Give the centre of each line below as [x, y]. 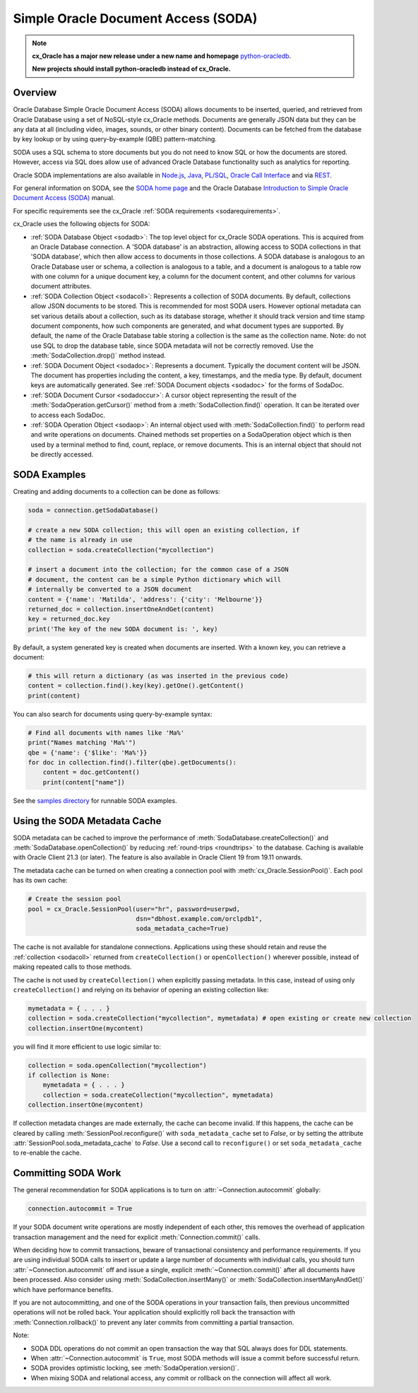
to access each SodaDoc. [68, 415]
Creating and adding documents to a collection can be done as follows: [117, 492]
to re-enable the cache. [47, 1153]
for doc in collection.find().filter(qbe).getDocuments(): [132, 762]
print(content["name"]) [84, 782]
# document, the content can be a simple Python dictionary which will [155, 579]
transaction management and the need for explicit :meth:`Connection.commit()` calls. [137, 1237]
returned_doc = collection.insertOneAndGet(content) [121, 609]
